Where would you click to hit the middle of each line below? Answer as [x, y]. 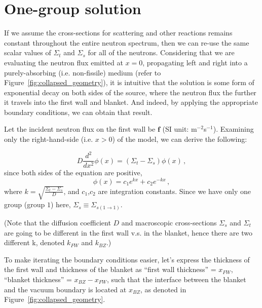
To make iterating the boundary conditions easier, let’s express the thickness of [127, 259]
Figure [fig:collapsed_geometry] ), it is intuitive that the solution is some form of [129, 82]
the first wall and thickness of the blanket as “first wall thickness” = [110, 269]
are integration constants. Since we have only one [174, 191]
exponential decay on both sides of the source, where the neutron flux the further [130, 92]
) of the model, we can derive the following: [180, 139]
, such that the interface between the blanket [177, 279]
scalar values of [28, 52]
